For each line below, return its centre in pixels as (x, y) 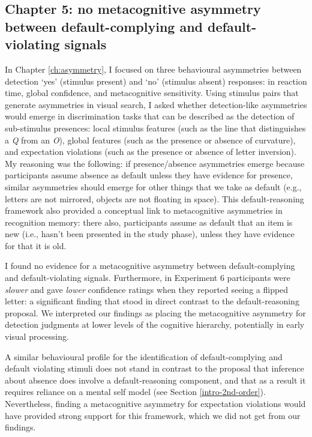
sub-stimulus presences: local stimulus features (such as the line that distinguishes (155, 128)
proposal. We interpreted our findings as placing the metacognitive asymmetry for (155, 312)
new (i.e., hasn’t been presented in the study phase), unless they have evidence (150, 234)
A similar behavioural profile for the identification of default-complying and (144, 356)
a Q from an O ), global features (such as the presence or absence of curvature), (150, 140)
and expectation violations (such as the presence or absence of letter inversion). (151, 152)
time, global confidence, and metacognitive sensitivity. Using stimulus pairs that (152, 93)
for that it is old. (36, 245)
